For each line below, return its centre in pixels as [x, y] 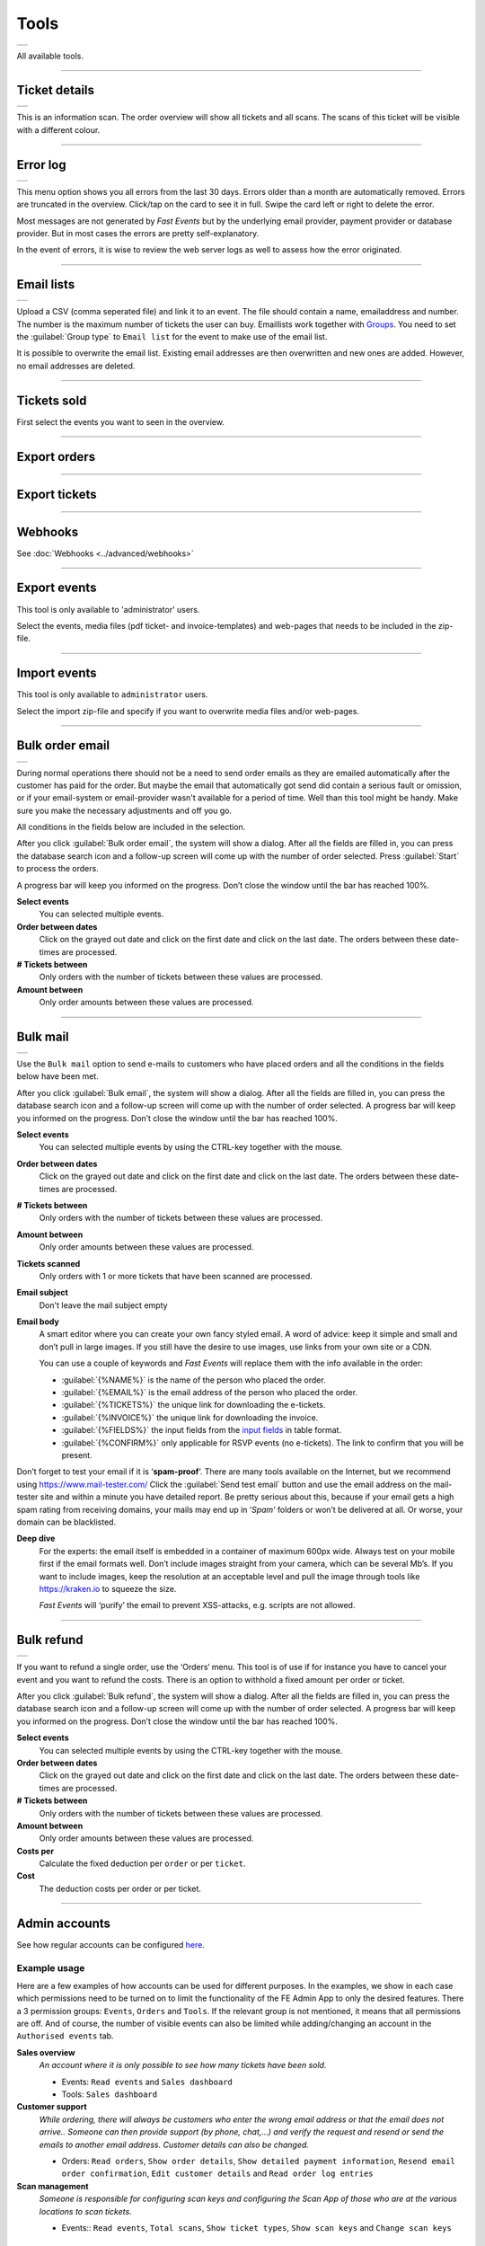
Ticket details [55, 90]
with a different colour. [58, 129]
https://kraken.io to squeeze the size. [108, 1588]
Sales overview [46, 2052]
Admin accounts [64, 1923]
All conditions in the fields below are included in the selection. [131, 827]
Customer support [52, 2107]
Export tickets [57, 494]
